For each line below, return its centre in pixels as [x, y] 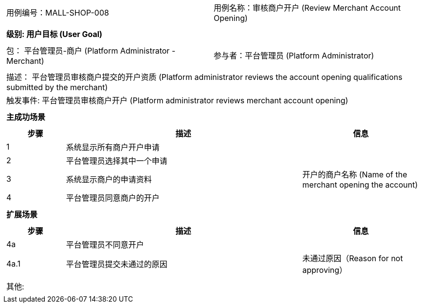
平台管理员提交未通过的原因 [117, 264]
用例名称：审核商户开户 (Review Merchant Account [307, 8]
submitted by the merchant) [57, 87]
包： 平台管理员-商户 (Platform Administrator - [91, 51]
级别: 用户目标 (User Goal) [55, 34]
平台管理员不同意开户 [105, 245]
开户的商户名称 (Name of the [355, 174]
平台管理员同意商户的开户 [113, 198]
